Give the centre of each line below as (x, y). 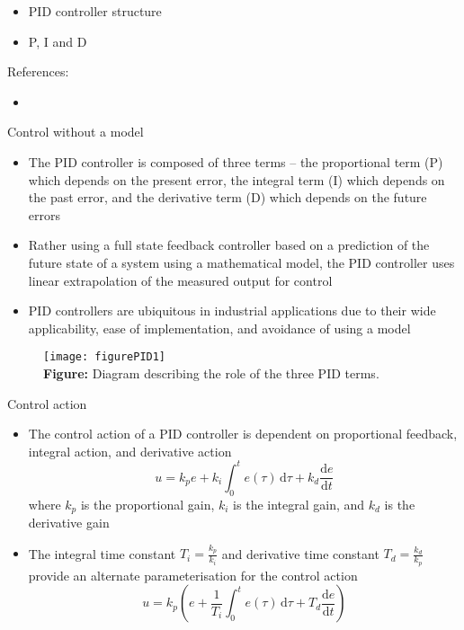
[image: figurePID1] (105, 357)
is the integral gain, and (299, 504)
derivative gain (69, 523)
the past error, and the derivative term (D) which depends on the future (228, 197)
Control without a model (76, 132)
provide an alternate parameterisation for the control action (193, 575)
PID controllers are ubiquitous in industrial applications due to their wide (232, 311)
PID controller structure (95, 11)
